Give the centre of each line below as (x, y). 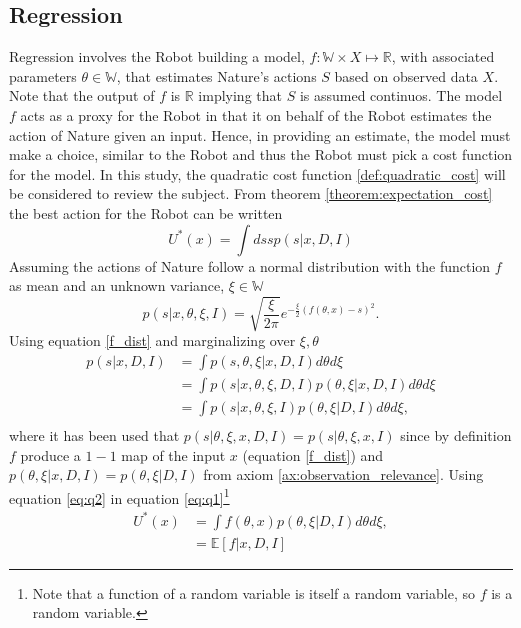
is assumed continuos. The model (401, 95)
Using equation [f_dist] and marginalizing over (152, 340)
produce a (50, 454)
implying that (240, 95)
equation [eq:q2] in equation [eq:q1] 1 (119, 496)
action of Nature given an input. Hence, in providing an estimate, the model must (260, 134)
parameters (43, 75)
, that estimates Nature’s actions (216, 75)
